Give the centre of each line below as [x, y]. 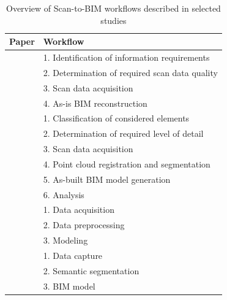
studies [113, 20]
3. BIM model [69, 286]
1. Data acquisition [79, 210]
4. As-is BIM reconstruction [95, 103]
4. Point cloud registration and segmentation [127, 163]
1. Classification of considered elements [116, 118]
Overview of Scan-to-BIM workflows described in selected [113, 8]
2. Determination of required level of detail [123, 133]
